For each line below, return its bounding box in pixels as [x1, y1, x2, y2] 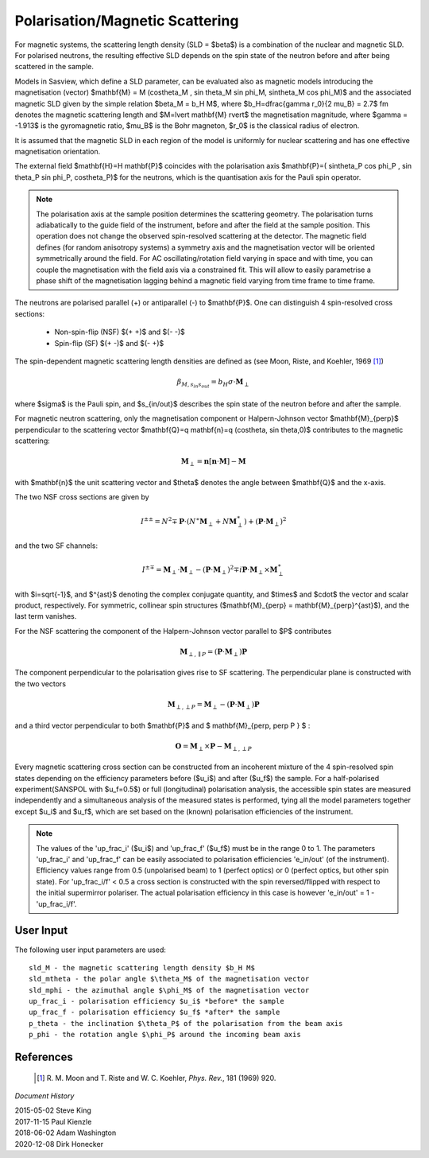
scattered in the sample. [14, 62, 95, 72]
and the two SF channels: [14, 541, 99, 550]
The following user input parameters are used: [14, 945, 166, 954]
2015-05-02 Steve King [14, 1106, 91, 1115]
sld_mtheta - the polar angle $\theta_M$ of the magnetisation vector [29, 974, 310, 984]
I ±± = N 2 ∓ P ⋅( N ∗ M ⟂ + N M [140, 515, 238, 528]
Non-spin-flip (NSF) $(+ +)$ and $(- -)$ [54, 327, 186, 337]
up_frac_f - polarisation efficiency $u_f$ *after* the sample [29, 1008, 280, 1017]
